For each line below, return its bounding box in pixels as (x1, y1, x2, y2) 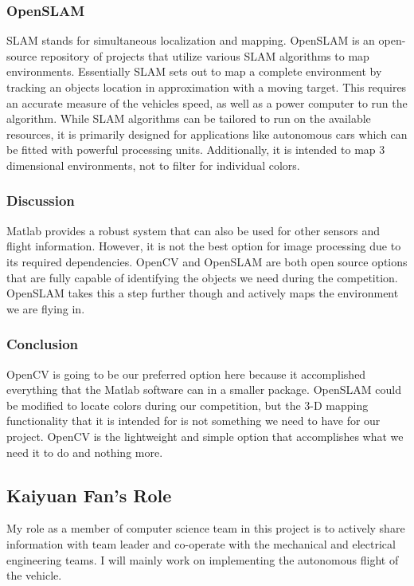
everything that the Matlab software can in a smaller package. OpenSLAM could (6, 381, 401, 398)
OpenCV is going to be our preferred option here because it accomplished (6, 365, 366, 382)
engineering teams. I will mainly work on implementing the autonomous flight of (6, 551, 399, 568)
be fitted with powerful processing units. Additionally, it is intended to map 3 (6, 141, 385, 158)
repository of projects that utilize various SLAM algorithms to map (40, 47, 369, 64)
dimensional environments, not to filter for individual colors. (6, 156, 300, 173)
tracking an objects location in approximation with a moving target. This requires (6, 79, 407, 95)
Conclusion (6, 334, 78, 354)
